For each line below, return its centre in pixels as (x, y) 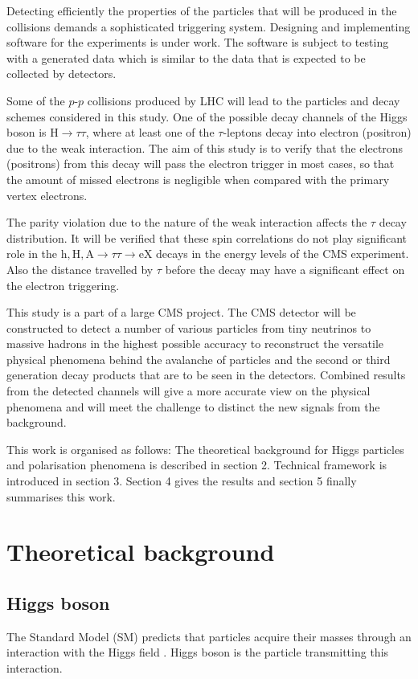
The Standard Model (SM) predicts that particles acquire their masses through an (209, 636)
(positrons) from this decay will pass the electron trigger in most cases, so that (201, 164)
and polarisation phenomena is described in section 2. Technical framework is (197, 465)
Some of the (36, 100)
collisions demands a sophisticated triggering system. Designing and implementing (209, 26)
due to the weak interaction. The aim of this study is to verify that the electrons (205, 147)
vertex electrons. (47, 195)
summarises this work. (61, 496)
